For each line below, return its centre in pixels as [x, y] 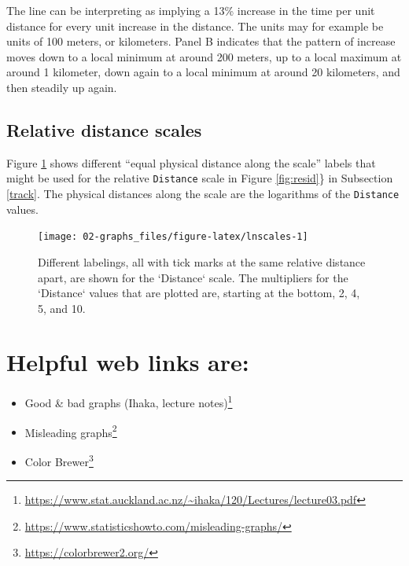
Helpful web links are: [128, 362]
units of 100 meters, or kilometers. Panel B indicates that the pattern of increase [201, 41]
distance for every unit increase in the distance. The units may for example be [195, 26]
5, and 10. [62, 308]
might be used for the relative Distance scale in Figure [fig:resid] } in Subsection [200, 178]
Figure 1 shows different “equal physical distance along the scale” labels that [191, 162]
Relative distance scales [104, 129]
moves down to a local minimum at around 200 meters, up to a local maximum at [204, 56]
